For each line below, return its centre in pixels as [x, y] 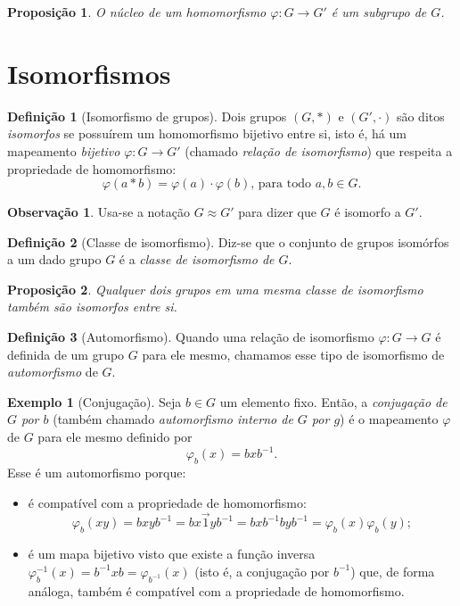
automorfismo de [53, 372]
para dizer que [277, 212]
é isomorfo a [368, 212]
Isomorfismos [89, 73]
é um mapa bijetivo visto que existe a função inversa [172, 554]
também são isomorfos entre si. [92, 307]
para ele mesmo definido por [115, 437]
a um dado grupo [54, 259]
